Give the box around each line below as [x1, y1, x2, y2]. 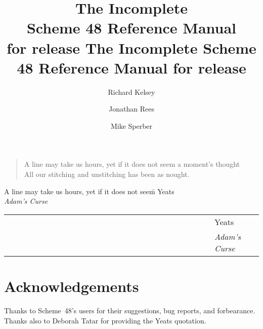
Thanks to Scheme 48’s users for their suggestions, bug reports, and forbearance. [4, 305, 255, 315]
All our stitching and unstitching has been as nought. [24, 169, 190, 179]
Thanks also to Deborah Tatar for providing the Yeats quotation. [4, 315, 206, 325]
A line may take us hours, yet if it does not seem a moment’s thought [24, 159, 240, 169]
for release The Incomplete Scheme [7, 37, 256, 58]
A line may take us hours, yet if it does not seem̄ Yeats [4, 186, 174, 196]
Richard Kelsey [108, 86, 155, 97]
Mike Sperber [110, 120, 153, 131]
